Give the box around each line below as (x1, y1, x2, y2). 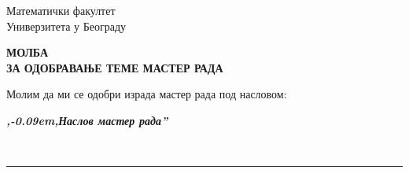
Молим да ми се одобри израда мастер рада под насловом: (6, 86, 287, 102)
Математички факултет (6, 2, 116, 18)
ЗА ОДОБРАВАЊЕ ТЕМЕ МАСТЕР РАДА (6, 59, 223, 75)
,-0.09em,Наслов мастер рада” (6, 112, 168, 128)
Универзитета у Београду (6, 17, 127, 34)
